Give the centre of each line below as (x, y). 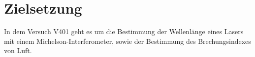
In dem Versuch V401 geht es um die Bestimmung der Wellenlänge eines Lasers (124, 31)
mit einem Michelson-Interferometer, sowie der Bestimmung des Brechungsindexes (127, 41)
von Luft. (18, 50)
